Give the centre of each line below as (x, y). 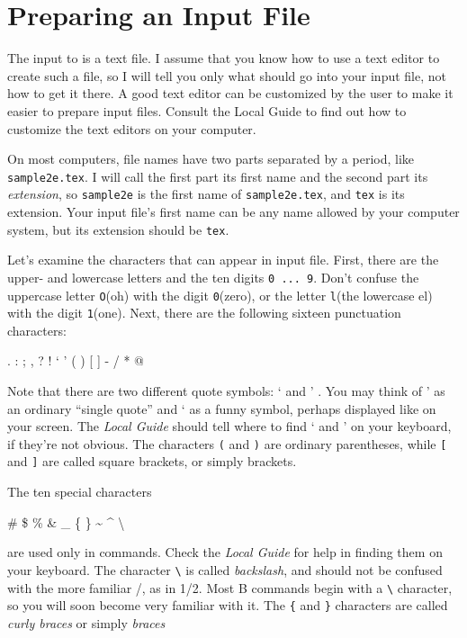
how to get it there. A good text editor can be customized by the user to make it (230, 93)
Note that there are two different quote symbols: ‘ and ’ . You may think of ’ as (226, 391)
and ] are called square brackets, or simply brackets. (152, 461)
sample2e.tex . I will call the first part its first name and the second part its (218, 176)
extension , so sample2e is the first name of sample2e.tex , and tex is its (206, 194)
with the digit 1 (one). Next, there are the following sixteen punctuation (204, 313)
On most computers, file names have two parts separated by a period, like (211, 159)
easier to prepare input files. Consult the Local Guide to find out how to (207, 110)
